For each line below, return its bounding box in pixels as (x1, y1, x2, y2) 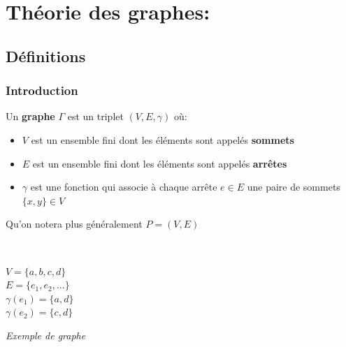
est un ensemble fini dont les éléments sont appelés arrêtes (32, 156, 287, 170)
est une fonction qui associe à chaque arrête (30, 179, 217, 194)
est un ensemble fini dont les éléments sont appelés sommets (31, 132, 294, 147)
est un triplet (67, 109, 124, 124)
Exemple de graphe (6, 327, 86, 342)
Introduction (6, 82, 78, 99)
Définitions (6, 45, 86, 66)
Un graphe (6, 109, 55, 124)
